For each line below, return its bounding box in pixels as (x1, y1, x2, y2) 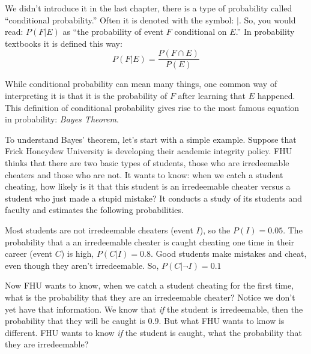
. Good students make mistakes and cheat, (151, 247, 307, 260)
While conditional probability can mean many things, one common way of (5, 77, 277, 90)
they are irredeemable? (5, 338, 89, 350)
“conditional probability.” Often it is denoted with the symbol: (5, 13, 234, 26)
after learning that (178, 89, 246, 102)
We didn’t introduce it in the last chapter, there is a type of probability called (5, 2, 292, 14)
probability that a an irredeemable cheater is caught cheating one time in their (5, 235, 295, 248)
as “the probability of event (62, 25, 164, 38)
